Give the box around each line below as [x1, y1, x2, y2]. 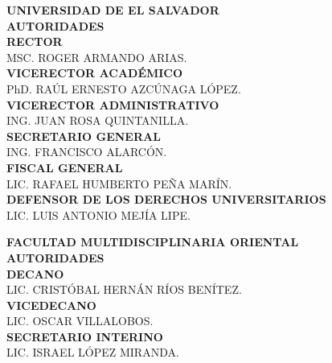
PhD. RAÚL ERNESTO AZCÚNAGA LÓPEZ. [6, 80, 241, 97]
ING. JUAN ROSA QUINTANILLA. [6, 112, 189, 129]
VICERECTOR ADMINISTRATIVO [6, 96, 219, 113]
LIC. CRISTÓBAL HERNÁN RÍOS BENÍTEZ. [6, 281, 242, 298]
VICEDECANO [6, 296, 96, 313]
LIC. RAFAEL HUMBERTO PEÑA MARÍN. [6, 175, 232, 192]
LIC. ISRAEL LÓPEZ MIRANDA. [6, 344, 179, 361]
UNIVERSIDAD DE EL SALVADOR [6, 2, 219, 18]
